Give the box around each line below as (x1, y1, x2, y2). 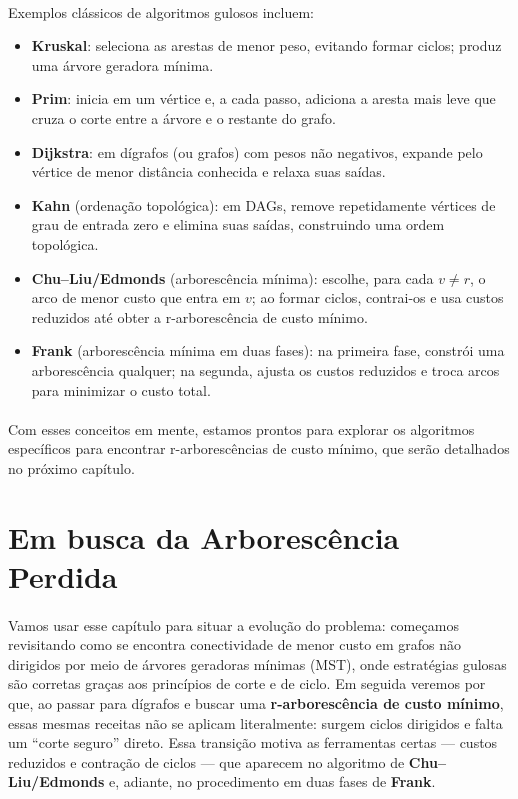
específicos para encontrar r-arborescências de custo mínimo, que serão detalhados (8, 438, 510, 459)
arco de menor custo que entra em (31, 287, 241, 308)
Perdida (8, 555, 118, 596)
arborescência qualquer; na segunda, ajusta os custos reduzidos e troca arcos (31, 359, 500, 380)
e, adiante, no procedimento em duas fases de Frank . (109, 771, 436, 792)
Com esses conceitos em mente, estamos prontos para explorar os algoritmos (8, 418, 475, 439)
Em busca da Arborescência (8, 516, 400, 557)
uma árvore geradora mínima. (31, 54, 214, 75)
